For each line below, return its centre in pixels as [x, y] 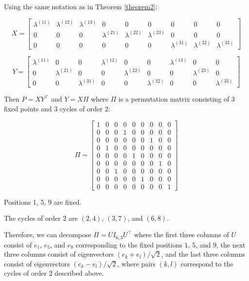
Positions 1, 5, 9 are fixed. [43, 202]
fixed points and [28, 108]
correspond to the [207, 263]
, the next [231, 244]
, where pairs [136, 263]
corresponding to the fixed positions [129, 244]
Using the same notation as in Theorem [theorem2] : [81, 6]
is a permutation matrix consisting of [174, 99]
